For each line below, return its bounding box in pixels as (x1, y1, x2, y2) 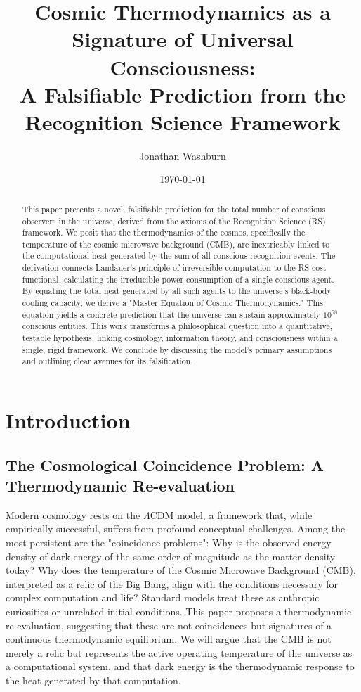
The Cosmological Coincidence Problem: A (6, 454, 324, 475)
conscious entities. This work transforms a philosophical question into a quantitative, (22, 320, 333, 332)
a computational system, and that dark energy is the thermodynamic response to (6, 659, 355, 674)
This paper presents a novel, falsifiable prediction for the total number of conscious (22, 203, 326, 214)
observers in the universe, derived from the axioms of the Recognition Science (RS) (22, 214, 326, 226)
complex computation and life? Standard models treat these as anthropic (6, 590, 320, 605)
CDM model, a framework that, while (150, 507, 313, 522)
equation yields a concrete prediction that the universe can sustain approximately (22, 308, 320, 320)
